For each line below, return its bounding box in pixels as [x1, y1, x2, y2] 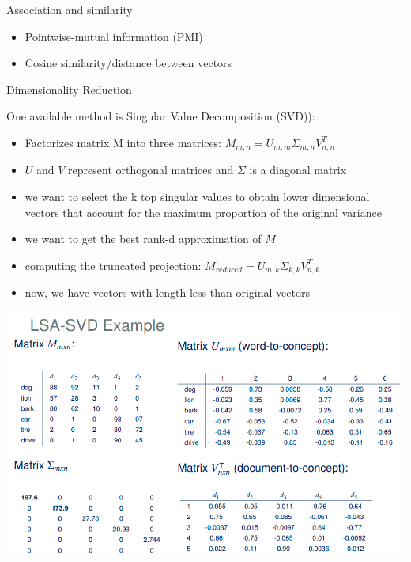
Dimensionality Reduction [6, 81, 132, 97]
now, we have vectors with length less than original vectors [25, 284, 310, 301]
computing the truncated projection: [25, 256, 202, 273]
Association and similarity [6, 2, 133, 17]
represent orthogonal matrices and [68, 161, 234, 178]
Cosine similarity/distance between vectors [25, 55, 232, 71]
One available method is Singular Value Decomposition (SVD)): [6, 108, 315, 124]
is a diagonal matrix [249, 161, 347, 178]
